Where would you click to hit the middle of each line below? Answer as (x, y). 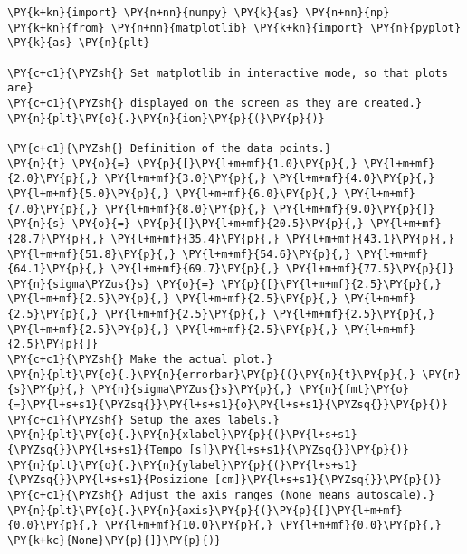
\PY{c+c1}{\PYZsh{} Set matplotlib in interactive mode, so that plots (228, 73)
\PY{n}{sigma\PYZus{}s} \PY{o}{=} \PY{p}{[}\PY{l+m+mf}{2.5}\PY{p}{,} (224, 284)
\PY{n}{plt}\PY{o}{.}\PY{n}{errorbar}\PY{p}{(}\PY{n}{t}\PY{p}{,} (212, 374)
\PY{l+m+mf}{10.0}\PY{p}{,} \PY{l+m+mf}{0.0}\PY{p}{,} (273, 525)
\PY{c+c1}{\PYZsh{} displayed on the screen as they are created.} (215, 103)
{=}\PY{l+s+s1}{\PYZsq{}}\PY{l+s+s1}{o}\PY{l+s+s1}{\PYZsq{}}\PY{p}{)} (228, 405)
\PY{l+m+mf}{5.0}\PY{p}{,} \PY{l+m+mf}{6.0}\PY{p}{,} (173, 193)
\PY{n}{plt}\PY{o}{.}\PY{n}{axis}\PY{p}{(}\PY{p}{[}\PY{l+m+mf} (205, 510)
